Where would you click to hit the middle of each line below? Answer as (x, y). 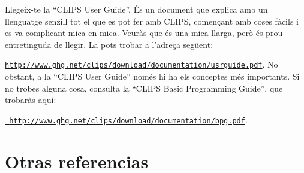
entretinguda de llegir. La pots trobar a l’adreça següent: (109, 44)
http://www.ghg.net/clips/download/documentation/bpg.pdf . (128, 119)
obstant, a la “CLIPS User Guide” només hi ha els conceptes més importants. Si (152, 76)
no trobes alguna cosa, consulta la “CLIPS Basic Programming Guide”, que (144, 88)
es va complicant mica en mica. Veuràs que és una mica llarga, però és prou (144, 33)
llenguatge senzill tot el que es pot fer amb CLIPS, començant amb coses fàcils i (152, 21)
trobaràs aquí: (31, 100)
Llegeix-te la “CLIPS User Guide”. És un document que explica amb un (136, 9)
